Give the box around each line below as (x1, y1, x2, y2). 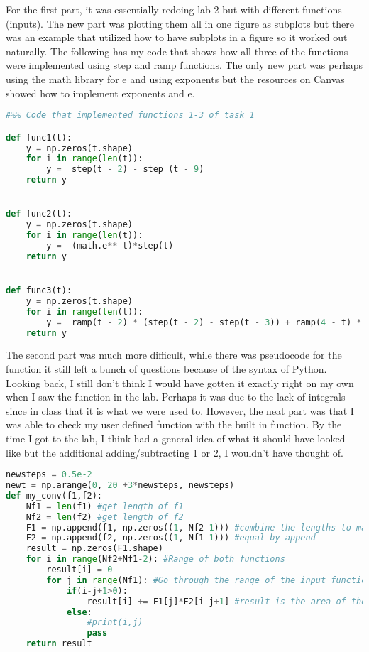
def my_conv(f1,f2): (6, 490, 103, 501)
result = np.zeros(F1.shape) (26, 543, 163, 554)
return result (26, 639, 92, 649)
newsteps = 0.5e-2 (6, 469, 92, 480)
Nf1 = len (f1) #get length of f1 (26, 501, 184, 511)
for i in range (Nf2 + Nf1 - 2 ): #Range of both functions (26, 554, 285, 565)
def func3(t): (6, 286, 72, 296)
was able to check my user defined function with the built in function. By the (6, 417, 342, 432)
